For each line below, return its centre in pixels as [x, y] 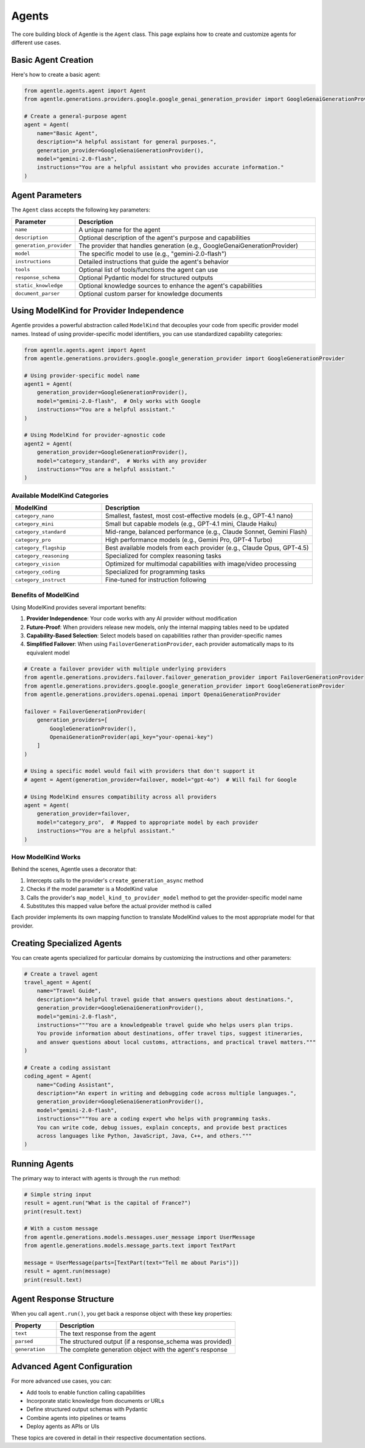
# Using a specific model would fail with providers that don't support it [140, 771]
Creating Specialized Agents [66, 943]
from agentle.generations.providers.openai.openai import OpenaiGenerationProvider [152, 694]
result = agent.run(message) [68, 1271]
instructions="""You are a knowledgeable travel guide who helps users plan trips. [165, 1025]
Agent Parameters [47, 195]
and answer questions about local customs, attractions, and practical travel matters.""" [176, 1042]
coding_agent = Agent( [58, 1076]
